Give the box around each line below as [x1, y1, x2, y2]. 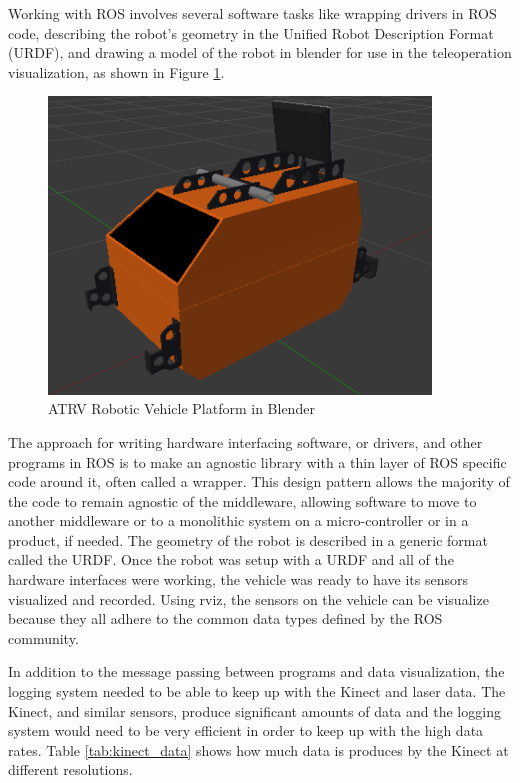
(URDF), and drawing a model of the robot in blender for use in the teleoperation [8, 42, 512, 63]
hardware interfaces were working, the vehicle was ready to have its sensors [8, 569, 468, 590]
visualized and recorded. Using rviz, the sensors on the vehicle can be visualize [8, 588, 489, 609]
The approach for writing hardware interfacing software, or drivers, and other [8, 431, 483, 452]
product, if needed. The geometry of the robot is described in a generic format [8, 529, 488, 550]
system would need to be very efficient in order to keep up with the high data [8, 720, 484, 741]
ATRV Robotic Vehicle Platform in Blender [48, 398, 315, 419]
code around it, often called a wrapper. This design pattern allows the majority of [8, 471, 510, 492]
